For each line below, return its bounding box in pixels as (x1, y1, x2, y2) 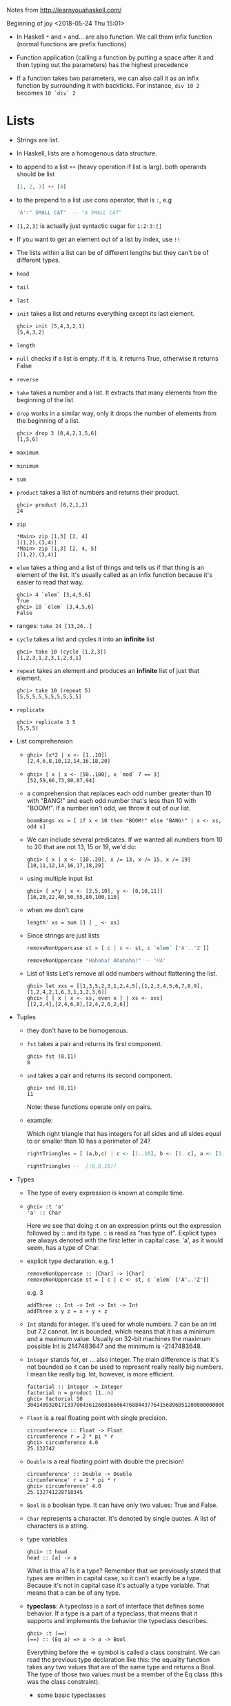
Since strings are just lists (26, 931, 100, 939)
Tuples (16, 1013, 36, 1021)
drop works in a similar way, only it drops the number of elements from (16, 409, 217, 417)
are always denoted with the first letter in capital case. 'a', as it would (26, 1236, 223, 1244)
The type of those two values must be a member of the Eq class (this (26, 1670, 223, 1678)
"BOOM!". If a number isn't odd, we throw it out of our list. (26, 804, 191, 812)
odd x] (26, 823, 46, 830)
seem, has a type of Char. (26, 1244, 101, 1252)
